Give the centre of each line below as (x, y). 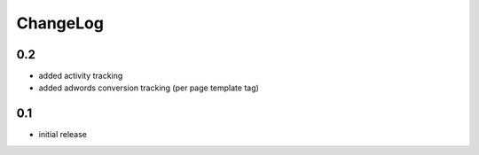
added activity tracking (81, 76)
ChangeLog (60, 23)
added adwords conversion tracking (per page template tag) (149, 88)
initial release (63, 135)
